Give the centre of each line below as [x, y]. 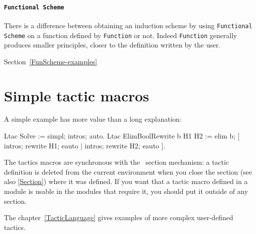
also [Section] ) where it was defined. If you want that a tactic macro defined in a [126, 181]
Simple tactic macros [77, 95]
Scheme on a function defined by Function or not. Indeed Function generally [121, 35]
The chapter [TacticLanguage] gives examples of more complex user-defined [119, 217]
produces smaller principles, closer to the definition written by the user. [112, 45]
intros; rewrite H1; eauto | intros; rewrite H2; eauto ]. [85, 145]
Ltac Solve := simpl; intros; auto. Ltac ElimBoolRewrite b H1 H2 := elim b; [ [122, 136]
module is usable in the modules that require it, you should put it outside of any [126, 191]
